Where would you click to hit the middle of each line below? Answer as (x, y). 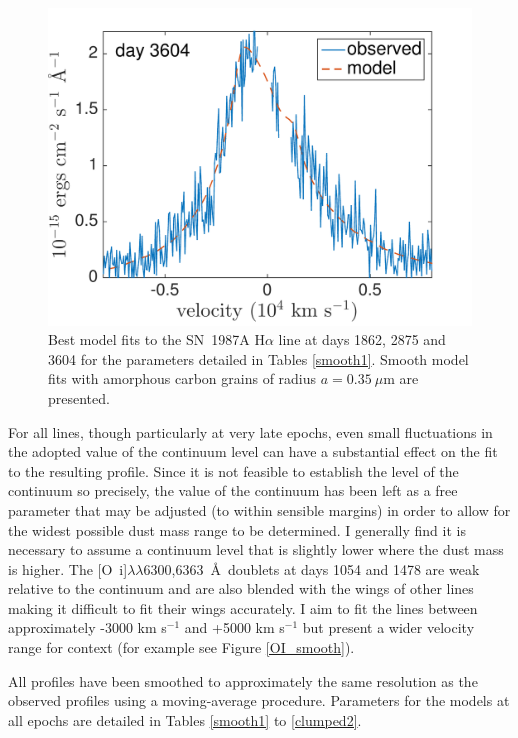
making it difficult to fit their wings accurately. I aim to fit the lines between (243, 607)
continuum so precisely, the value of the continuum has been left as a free (233, 490)
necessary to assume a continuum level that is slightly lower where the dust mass (256, 549)
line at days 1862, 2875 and (362, 339)
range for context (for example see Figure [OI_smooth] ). (181, 647)
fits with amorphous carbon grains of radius (182, 378)
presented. (79, 397)
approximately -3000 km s (87, 627)
